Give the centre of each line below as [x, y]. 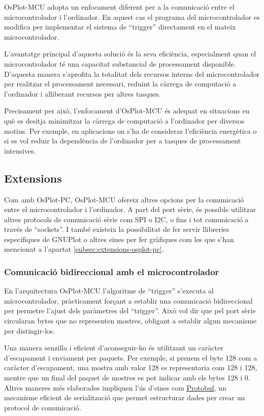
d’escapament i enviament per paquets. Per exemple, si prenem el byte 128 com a [131, 357]
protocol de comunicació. [43, 407]
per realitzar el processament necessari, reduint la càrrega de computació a [120, 84]
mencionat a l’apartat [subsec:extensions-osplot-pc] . [84, 249]
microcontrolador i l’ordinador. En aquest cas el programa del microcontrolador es [132, 17]
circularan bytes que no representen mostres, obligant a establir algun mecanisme [130, 321]
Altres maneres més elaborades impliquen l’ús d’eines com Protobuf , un [115, 387]
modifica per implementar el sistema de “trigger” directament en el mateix [120, 27]
